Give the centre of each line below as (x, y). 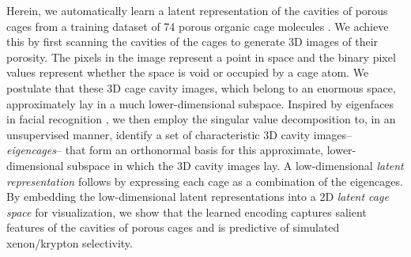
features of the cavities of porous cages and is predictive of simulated (173, 227)
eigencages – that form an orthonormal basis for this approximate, (165, 150)
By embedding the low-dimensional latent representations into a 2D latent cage (198, 197)
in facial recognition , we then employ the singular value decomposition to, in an (201, 119)
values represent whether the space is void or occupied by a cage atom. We (188, 72)
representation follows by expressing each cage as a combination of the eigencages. (205, 181)
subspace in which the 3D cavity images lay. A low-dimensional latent (236, 165)
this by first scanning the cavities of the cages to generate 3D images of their (192, 42)
